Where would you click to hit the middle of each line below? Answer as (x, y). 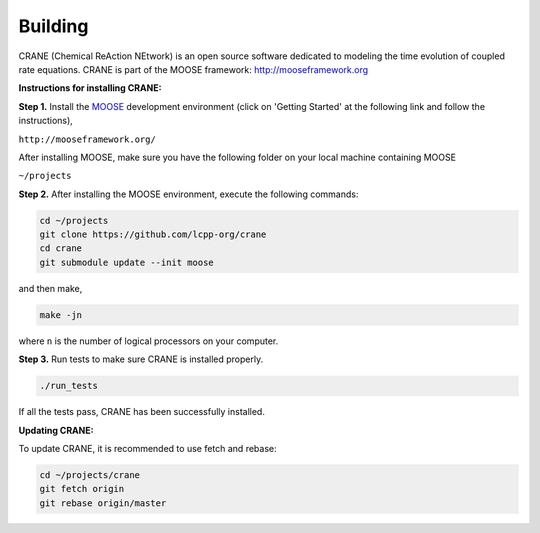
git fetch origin (82, 489)
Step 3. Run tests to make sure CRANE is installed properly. (141, 359)
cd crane (61, 248)
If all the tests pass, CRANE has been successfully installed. (141, 412)
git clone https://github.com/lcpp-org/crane (153, 234)
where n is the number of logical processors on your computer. (148, 341)
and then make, (50, 288)
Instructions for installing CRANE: (90, 88)
